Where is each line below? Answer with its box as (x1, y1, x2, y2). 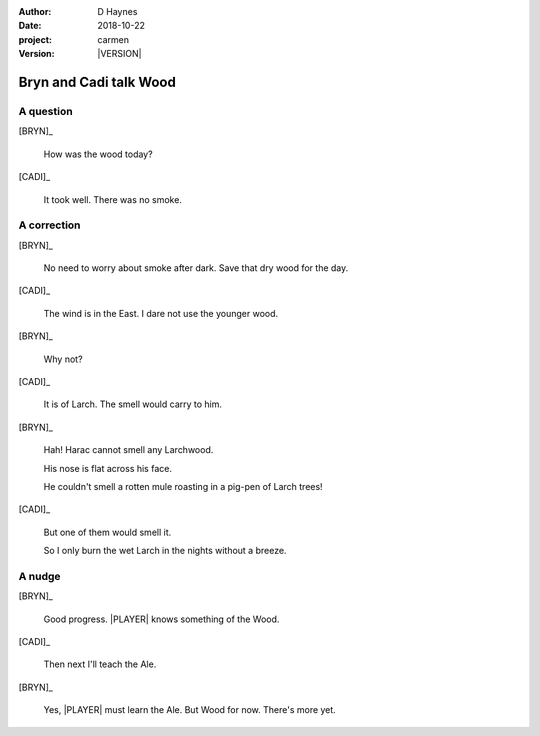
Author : (18, 6, 52, 17)
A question (18, 104, 74, 118)
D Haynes (97, 6, 138, 17)
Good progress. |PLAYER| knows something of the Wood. (43, 613, 280, 625)
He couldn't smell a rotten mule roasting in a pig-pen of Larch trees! (43, 480, 324, 492)
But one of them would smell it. (43, 526, 172, 538)
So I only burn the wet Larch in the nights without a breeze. (43, 545, 287, 557)
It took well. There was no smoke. (43, 193, 182, 205)
